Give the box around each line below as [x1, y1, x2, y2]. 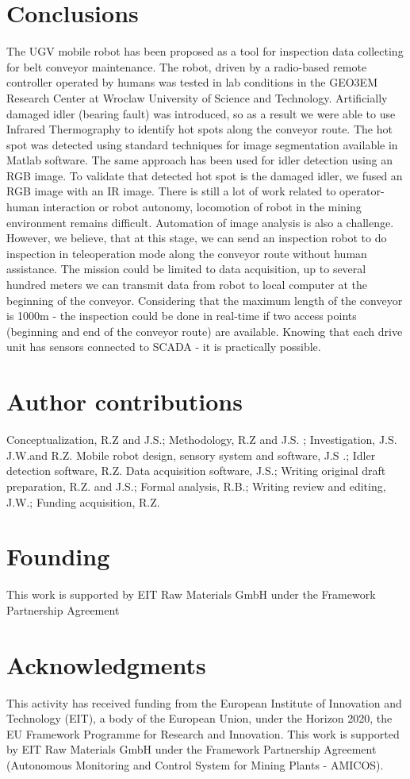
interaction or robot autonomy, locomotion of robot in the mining [43, 199, 362, 215]
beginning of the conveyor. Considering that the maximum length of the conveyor [6, 291, 403, 308]
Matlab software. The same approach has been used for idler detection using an [6, 152, 393, 168]
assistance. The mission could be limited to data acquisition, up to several [6, 260, 366, 277]
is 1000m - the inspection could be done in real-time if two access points [6, 307, 357, 324]
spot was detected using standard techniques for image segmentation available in [6, 136, 398, 152]
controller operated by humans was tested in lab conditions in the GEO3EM [6, 74, 377, 91]
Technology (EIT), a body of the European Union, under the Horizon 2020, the [6, 710, 393, 727]
